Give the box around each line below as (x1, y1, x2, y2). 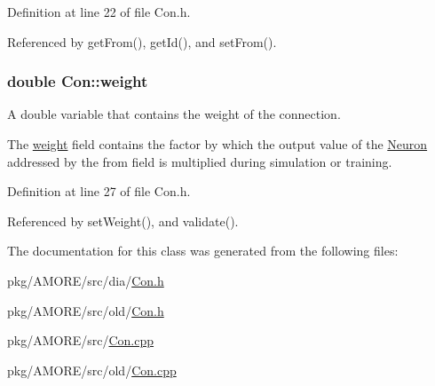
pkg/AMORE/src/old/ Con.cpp (7, 360, 177, 379)
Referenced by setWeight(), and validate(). (7, 211, 239, 230)
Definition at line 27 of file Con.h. (7, 182, 191, 201)
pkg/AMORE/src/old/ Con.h (7, 301, 164, 319)
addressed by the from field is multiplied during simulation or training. (7, 152, 392, 170)
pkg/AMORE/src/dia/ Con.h (7, 271, 164, 289)
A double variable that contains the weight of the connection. (7, 105, 341, 123)
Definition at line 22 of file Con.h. (7, 3, 191, 20)
